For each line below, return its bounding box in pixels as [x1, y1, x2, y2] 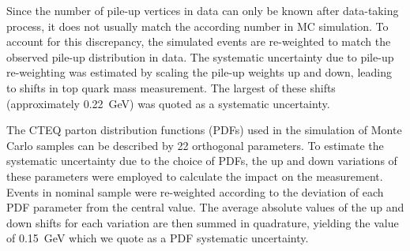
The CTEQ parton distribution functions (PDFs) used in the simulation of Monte [6, 122, 402, 138]
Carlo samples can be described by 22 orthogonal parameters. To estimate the [6, 137, 384, 153]
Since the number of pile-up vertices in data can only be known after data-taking [6, 2, 399, 18]
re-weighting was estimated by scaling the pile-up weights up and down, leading [6, 64, 392, 81]
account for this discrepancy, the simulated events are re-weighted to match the [6, 33, 391, 50]
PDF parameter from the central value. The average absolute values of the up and [6, 199, 404, 215]
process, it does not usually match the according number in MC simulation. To [6, 17, 389, 34]
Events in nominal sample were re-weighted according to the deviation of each [6, 183, 384, 200]
